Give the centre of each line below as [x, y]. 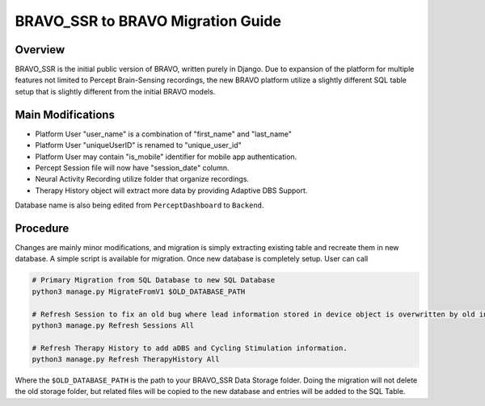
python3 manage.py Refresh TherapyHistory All [126, 360]
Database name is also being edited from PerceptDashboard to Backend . [139, 205]
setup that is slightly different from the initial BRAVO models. [115, 91]
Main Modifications [65, 114]
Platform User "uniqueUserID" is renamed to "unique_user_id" [138, 145]
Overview [40, 50]
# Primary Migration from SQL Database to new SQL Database [154, 280]
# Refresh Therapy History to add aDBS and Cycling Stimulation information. [190, 348]
